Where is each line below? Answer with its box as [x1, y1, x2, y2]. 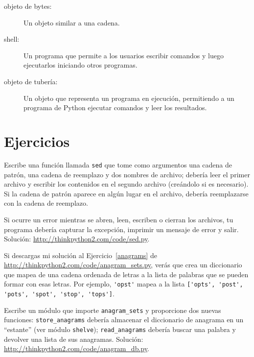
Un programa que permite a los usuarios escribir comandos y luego [23, 50, 224, 60]
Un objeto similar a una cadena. [23, 17, 120, 27]
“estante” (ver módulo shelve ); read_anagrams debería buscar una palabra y [4, 324, 236, 334]
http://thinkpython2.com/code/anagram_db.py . [4, 343, 149, 354]
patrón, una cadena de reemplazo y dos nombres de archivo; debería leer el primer [4, 169, 250, 179]
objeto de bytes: [4, 1, 52, 11]
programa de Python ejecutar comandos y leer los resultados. [23, 102, 207, 113]
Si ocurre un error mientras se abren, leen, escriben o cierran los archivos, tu [4, 214, 233, 224]
